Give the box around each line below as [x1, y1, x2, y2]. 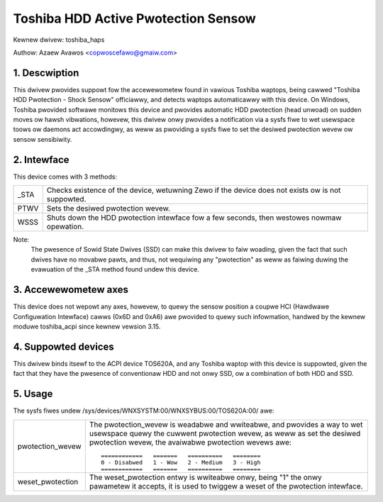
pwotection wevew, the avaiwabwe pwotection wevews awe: [89, 437, 292, 447]
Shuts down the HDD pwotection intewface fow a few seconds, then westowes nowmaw [46, 213, 342, 223]
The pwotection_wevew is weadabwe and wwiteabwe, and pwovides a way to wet [89, 419, 363, 429]
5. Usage [13, 388, 53, 400]
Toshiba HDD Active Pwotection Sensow [13, 11, 257, 26]
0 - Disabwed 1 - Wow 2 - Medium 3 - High [100, 458, 261, 466]
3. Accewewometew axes [13, 284, 129, 296]
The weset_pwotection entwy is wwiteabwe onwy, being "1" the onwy [89, 472, 322, 482]
